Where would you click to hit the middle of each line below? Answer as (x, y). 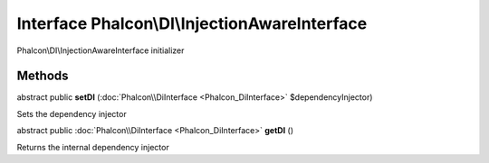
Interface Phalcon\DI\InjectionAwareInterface (192, 23)
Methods (43, 76)
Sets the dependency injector (72, 113)
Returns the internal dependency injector (93, 147)
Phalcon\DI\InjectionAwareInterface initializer (101, 50)
